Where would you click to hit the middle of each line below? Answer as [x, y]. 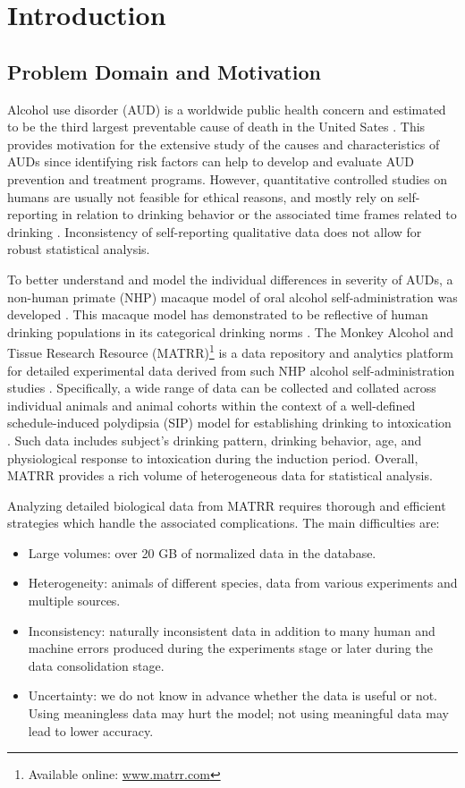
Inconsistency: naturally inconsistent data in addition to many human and [232, 630]
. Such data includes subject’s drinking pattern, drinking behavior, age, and [215, 440]
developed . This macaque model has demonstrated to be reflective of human [218, 314]
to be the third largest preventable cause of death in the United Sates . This [216, 127]
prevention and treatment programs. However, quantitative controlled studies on [228, 178]
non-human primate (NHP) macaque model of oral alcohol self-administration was [232, 297]
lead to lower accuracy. [91, 730]
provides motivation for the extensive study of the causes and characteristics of [224, 144]
